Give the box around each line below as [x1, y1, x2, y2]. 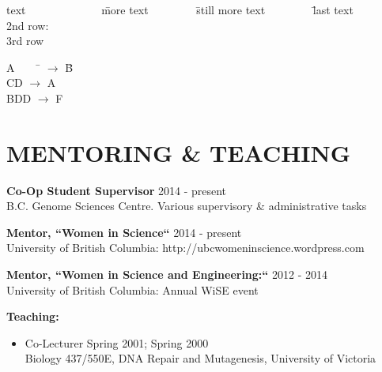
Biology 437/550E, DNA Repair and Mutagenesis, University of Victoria [25, 350, 376, 366]
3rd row [6, 32, 44, 49]
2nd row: [6, 17, 49, 33]
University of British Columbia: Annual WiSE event [6, 281, 259, 298]
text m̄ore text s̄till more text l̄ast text [6, 2, 354, 17]
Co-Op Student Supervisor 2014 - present [6, 182, 227, 198]
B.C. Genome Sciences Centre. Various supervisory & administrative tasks [6, 197, 367, 214]
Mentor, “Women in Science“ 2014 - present [6, 224, 242, 240]
